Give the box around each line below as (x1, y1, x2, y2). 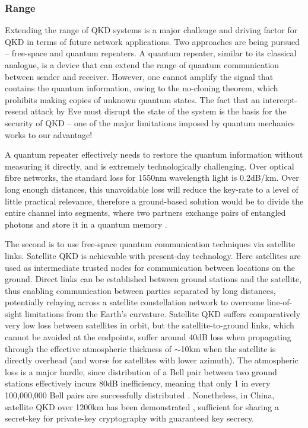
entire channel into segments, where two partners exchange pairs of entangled (5, 206, 286, 219)
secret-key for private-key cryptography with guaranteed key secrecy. (5, 412, 255, 424)
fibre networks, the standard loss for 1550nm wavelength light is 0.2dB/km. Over (5, 171, 299, 184)
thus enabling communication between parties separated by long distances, (5, 284, 276, 296)
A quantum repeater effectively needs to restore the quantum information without (5, 148, 303, 161)
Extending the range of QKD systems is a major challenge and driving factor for (5, 24, 298, 36)
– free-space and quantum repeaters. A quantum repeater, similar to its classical (5, 47, 297, 59)
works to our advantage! (5, 128, 93, 140)
